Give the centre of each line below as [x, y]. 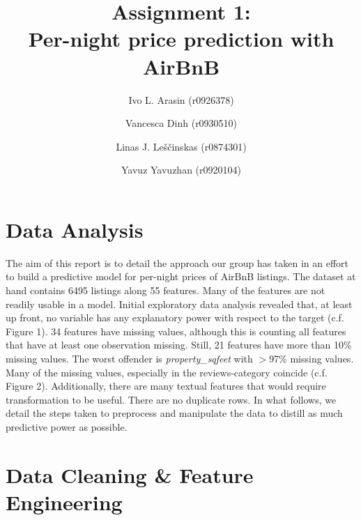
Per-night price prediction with [181, 39]
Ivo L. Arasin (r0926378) [181, 99]
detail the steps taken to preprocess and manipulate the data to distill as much [174, 413]
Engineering [64, 502]
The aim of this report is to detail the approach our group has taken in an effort [177, 262]
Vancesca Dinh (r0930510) [181, 123]
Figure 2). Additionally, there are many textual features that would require [166, 386]
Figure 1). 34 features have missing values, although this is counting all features [176, 331]
